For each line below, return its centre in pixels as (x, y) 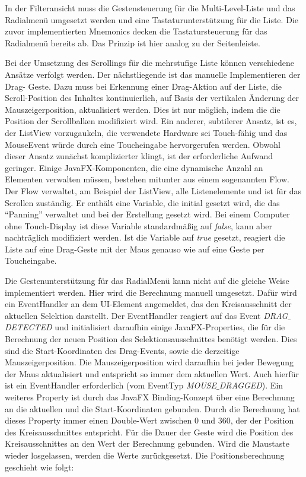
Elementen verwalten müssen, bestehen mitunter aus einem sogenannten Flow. (147, 179)
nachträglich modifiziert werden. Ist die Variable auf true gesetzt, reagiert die (145, 237)
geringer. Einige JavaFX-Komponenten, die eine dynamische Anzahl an (134, 167)
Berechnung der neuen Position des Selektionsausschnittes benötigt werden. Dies (151, 339)
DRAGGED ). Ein (251, 385)
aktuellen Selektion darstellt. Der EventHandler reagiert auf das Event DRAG (146, 315)
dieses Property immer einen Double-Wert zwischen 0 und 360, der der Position (149, 420)
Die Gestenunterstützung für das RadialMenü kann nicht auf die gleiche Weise (147, 281)
